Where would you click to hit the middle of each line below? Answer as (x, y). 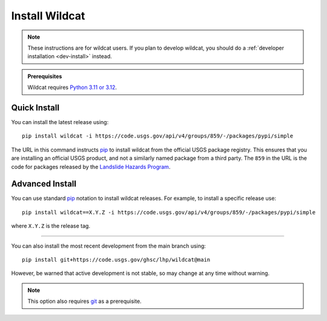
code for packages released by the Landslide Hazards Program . (91, 167)
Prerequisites (45, 76)
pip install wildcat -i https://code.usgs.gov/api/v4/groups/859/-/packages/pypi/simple (158, 136)
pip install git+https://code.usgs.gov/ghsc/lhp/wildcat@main (116, 260)
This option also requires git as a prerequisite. (84, 301)
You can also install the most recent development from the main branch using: (108, 246)
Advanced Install (44, 184)
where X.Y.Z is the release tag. (51, 226)
